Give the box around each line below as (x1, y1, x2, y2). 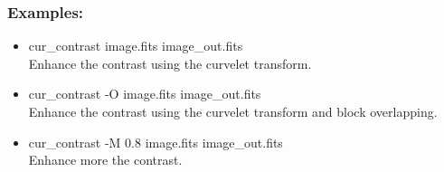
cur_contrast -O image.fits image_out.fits (28, 84, 261, 103)
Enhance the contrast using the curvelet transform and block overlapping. (28, 102, 438, 120)
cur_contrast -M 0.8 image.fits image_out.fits (28, 132, 283, 151)
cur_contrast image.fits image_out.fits (28, 36, 243, 55)
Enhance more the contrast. (28, 150, 183, 169)
